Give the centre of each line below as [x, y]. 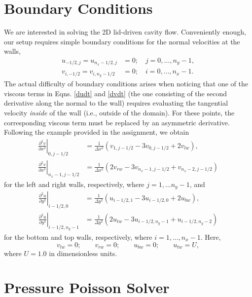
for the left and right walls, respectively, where [74, 184]
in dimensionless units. [83, 253]
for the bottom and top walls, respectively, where [78, 237]
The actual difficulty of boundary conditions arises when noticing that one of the [126, 84]
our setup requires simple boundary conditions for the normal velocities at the [122, 41]
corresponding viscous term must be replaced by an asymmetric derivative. [117, 122]
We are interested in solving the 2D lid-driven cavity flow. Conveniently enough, [125, 32]
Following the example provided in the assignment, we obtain [97, 132]
